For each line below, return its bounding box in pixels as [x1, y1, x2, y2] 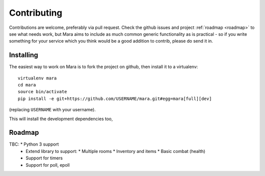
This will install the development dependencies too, [9, 116, 113, 122]
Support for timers [26, 155, 63, 161]
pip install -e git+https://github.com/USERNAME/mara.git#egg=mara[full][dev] [18, 96, 212, 101]
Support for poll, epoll [26, 162, 70, 168]
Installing [9, 51, 39, 59]
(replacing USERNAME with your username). [9, 107, 96, 113]
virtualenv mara [18, 75, 57, 81]
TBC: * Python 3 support [9, 141, 59, 147]
